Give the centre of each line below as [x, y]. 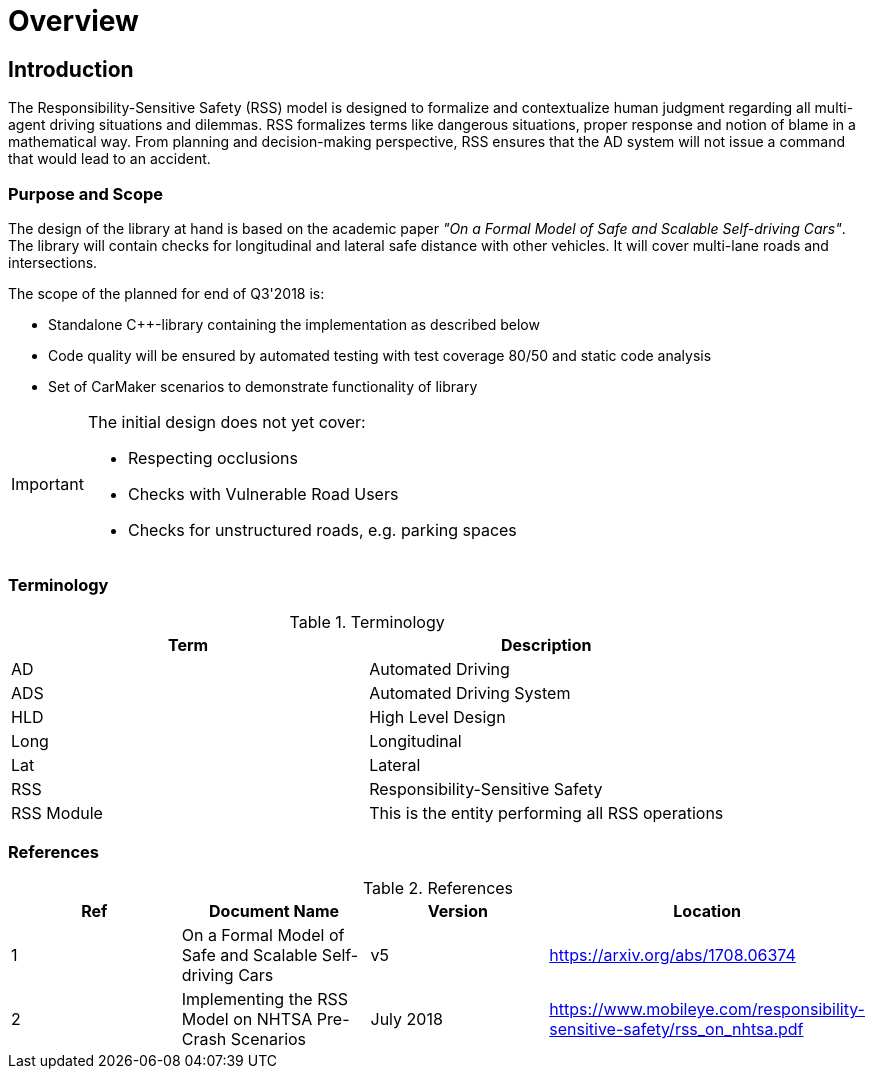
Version [457, 911]
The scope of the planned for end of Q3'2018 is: [166, 293]
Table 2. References [438, 888]
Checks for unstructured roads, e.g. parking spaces [322, 529]
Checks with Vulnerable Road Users [263, 493]
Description [546, 644]
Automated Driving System [470, 692]
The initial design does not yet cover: [226, 421]
